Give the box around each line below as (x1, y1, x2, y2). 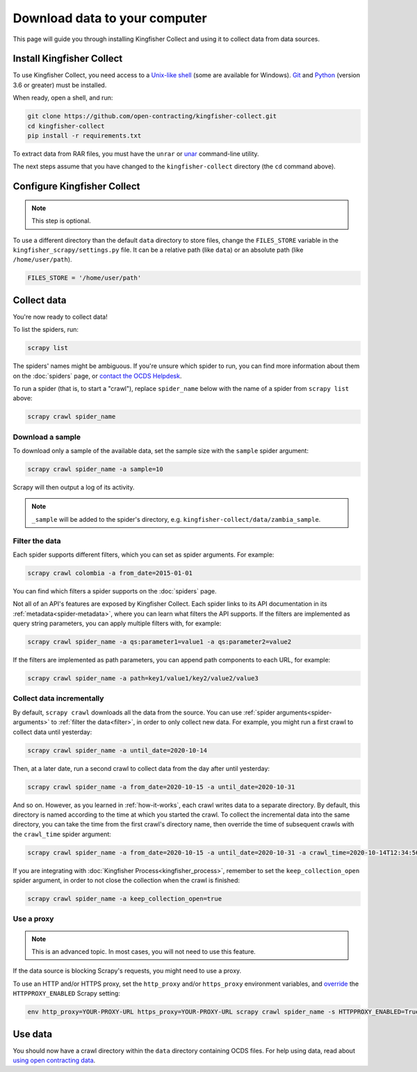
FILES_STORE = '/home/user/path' (27, 274, 142, 282)
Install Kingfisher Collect (13, 53, 123, 65)
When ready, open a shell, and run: (13, 94, 113, 102)
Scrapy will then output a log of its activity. (13, 483, 135, 492)
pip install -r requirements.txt (27, 132, 142, 139)
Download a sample (13, 432, 81, 442)
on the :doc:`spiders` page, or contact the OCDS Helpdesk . (13, 371, 182, 380)
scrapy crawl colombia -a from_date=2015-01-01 (27, 569, 193, 577)
